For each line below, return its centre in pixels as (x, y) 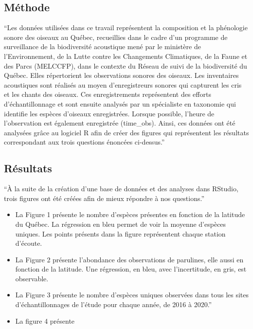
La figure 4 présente (45, 320)
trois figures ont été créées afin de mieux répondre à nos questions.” (104, 198)
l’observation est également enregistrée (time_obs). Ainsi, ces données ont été (120, 123)
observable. (32, 278)
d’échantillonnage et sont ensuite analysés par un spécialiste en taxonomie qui (120, 103)
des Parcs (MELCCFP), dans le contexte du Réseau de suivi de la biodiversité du (126, 65)
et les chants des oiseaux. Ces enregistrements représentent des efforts (108, 94)
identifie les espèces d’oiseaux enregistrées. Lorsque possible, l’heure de (109, 113)
